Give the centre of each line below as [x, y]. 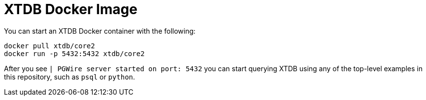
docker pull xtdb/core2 [50, 46]
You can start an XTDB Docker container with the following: [100, 31]
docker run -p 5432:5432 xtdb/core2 [74, 53]
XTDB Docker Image [71, 9]
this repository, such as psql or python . [70, 77]
